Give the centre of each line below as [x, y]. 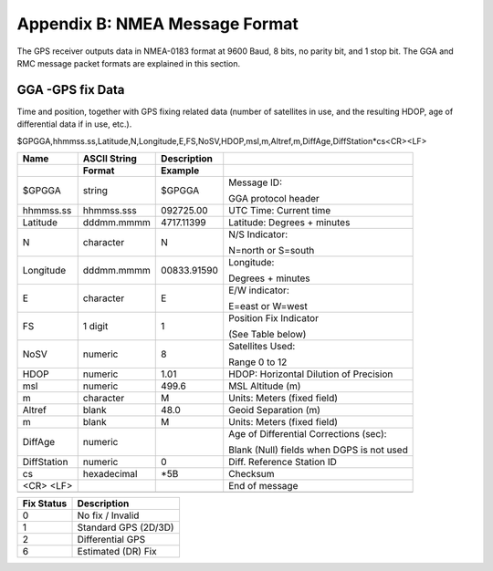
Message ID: [256, 182]
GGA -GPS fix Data [71, 90]
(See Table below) [267, 335]
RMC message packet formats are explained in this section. [129, 63]
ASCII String [110, 159]
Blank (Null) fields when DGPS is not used [318, 450]
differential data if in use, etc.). [74, 124]
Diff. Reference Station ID [283, 462]
